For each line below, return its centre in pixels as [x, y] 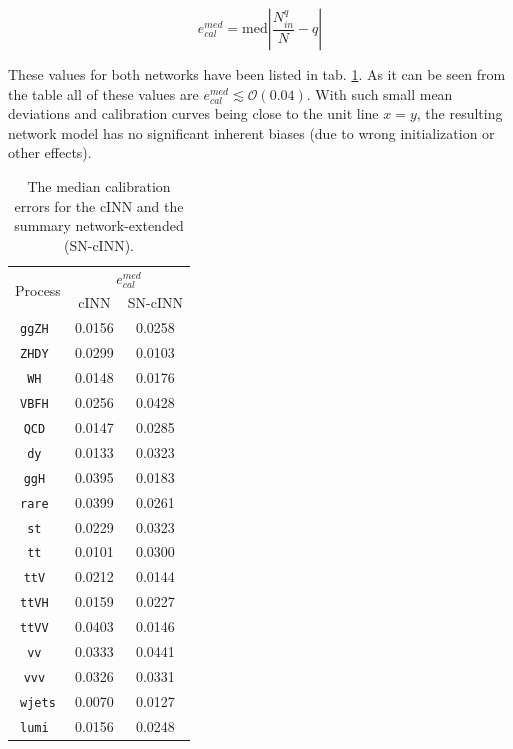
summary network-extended [99, 225]
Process [38, 290]
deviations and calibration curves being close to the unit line [193, 113]
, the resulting [459, 113]
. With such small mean [379, 93]
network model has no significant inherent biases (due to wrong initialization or [251, 132]
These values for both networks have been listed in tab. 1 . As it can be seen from [257, 74]
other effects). [50, 152]
